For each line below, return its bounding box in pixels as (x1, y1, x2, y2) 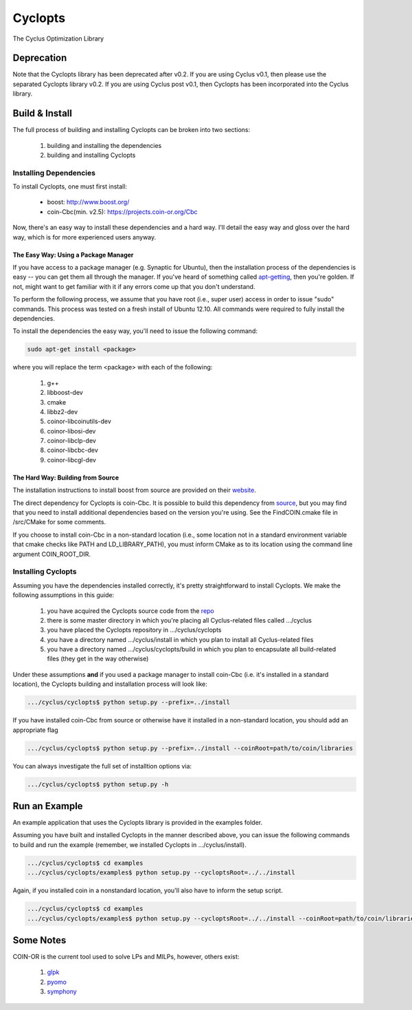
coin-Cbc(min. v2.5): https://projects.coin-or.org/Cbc (47, 207, 198, 216)
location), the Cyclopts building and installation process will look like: (12, 680, 207, 688)
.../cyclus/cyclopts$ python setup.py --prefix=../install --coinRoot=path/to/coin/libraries (27, 744, 354, 752)
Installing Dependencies (12, 168, 96, 178)
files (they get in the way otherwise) (47, 654, 149, 663)
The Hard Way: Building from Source (12, 473, 119, 482)
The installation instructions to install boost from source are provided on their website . (12, 486, 257, 495)
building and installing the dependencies (47, 141, 162, 149)
